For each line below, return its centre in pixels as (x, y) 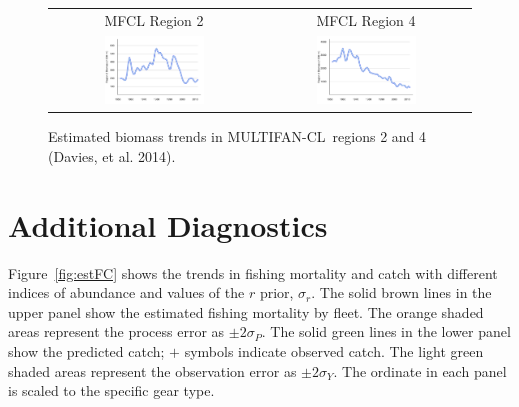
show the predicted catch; (86, 350)
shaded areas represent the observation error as (152, 370)
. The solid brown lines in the (401, 292)
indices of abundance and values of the (126, 292)
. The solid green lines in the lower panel (386, 331)
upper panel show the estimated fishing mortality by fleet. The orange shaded (246, 311)
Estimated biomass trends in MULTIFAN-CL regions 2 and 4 (237, 136)
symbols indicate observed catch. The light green (334, 350)
